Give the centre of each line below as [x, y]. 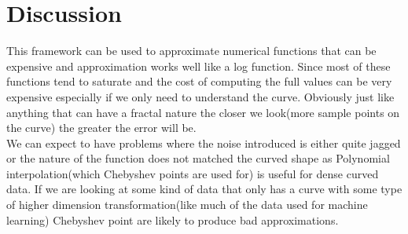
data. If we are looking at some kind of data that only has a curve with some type [204, 189]
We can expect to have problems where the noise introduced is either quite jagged [204, 143]
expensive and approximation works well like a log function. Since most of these [198, 66]
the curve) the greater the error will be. [101, 128]
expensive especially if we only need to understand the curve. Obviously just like [200, 96]
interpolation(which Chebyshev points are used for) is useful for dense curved [193, 173]
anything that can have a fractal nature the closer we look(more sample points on [203, 112]
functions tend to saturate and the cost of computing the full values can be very [199, 81]
